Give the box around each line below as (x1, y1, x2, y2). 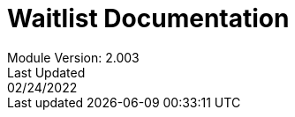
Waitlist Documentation (7, 4, 290, 33)
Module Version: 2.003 (7, 49, 140, 65)
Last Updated (7, 64, 86, 80)
